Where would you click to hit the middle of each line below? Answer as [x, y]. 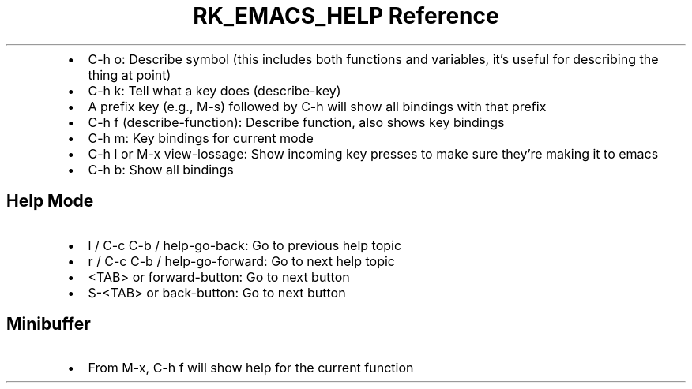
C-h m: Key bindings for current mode [201, 138]
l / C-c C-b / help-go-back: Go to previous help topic [245, 245]
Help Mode [50, 201]
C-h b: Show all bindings [161, 169]
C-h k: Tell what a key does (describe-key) [214, 90]
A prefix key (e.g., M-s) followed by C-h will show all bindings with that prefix [317, 106]
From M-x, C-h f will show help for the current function [251, 368]
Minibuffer [49, 324]
